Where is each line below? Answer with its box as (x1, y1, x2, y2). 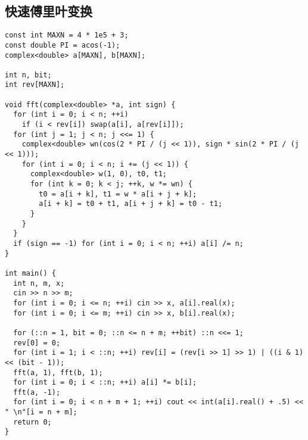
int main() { (5, 269, 56, 277)
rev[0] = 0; (13, 338, 61, 347)
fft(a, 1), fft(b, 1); (13, 368, 103, 377)
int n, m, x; (13, 279, 65, 288)
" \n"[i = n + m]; (5, 408, 77, 417)
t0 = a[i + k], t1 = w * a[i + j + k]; (39, 189, 197, 198)
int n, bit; (5, 70, 52, 79)
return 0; (13, 417, 52, 426)
